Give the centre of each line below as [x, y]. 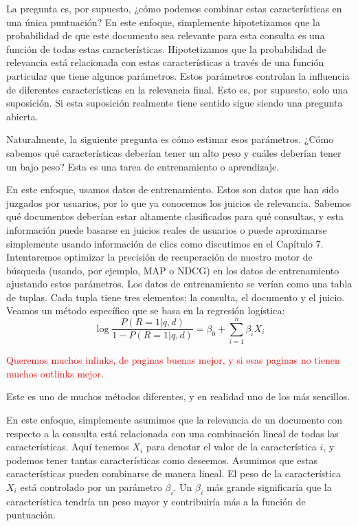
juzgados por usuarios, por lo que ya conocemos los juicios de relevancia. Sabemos [179, 202]
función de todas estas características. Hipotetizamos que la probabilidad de [166, 48]
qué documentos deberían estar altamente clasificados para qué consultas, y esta [175, 216]
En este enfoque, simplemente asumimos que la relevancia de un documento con [174, 419]
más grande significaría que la [269, 486]
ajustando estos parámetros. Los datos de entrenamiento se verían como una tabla [179, 284]
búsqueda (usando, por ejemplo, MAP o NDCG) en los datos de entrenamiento [173, 270]
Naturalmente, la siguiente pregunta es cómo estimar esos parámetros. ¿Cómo [170, 139]
